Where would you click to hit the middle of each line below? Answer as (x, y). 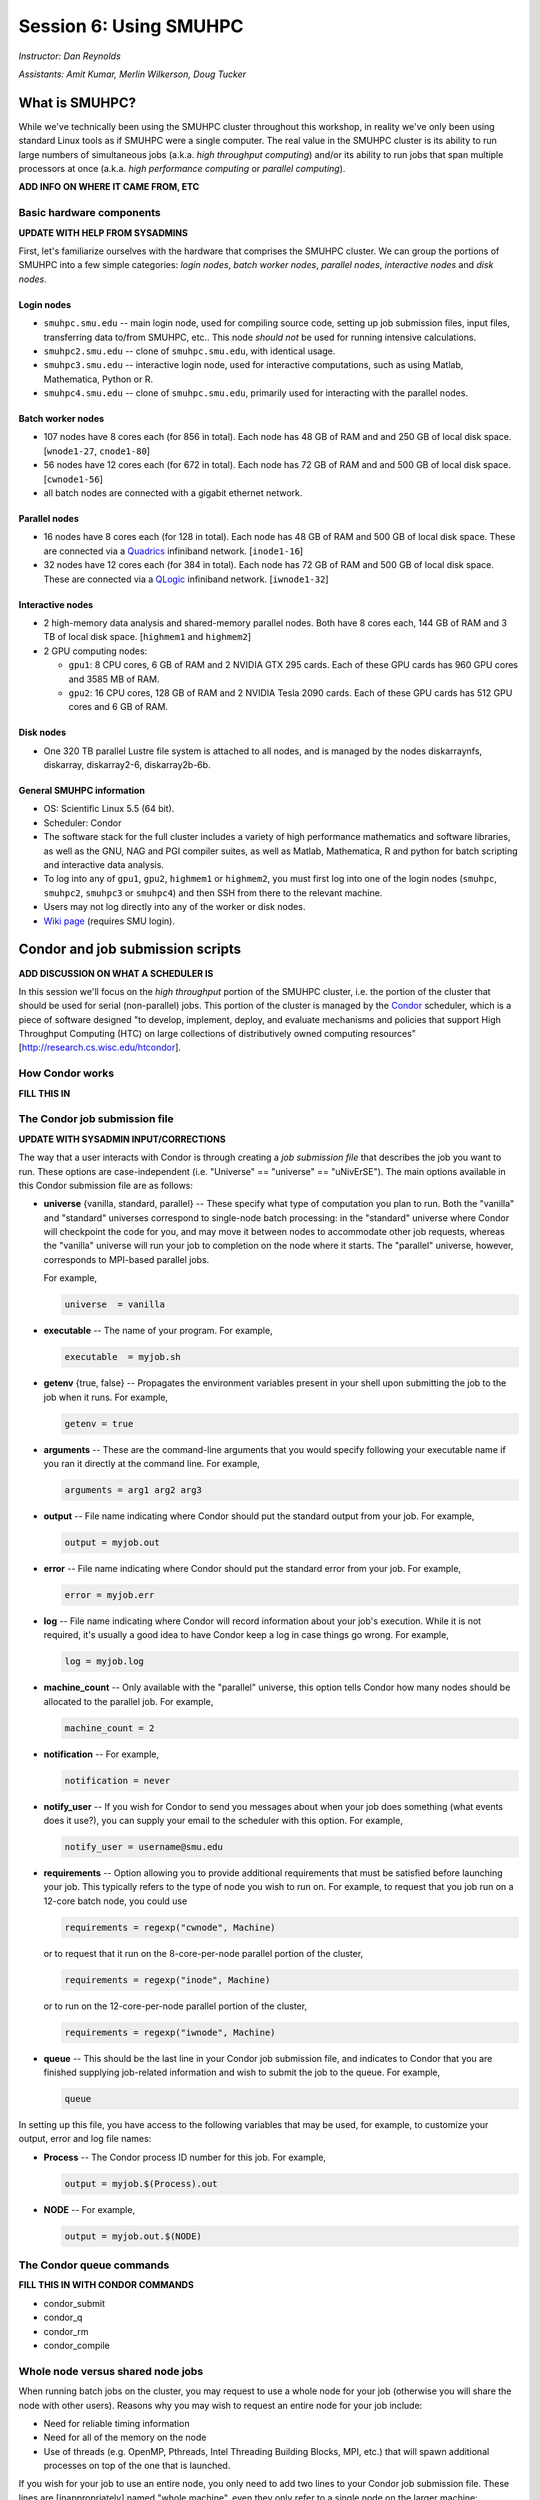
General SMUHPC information (81, 791)
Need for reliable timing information (116, 2423)
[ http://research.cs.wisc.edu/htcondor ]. (100, 1047)
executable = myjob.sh (123, 1357)
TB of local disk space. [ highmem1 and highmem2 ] (147, 637)
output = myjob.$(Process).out (141, 2183)
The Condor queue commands (94, 2265)
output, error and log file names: (85, 2139)
